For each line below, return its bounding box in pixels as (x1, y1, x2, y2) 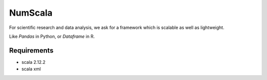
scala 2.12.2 (21, 59, 45, 65)
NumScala (9, 7, 53, 18)
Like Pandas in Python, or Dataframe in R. (9, 33, 95, 39)
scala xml (21, 66, 41, 72)
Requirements (9, 46, 54, 54)
